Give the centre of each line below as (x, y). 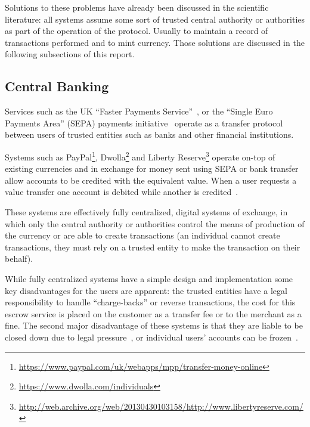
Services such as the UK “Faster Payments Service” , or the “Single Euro (139, 111)
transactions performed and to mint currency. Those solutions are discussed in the (155, 42)
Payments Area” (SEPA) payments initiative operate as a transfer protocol (144, 123)
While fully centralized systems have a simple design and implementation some (149, 278)
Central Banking (57, 86)
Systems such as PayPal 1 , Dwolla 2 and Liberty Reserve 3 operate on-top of (140, 156)
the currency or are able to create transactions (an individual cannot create (142, 235)
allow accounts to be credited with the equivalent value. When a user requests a (151, 180)
